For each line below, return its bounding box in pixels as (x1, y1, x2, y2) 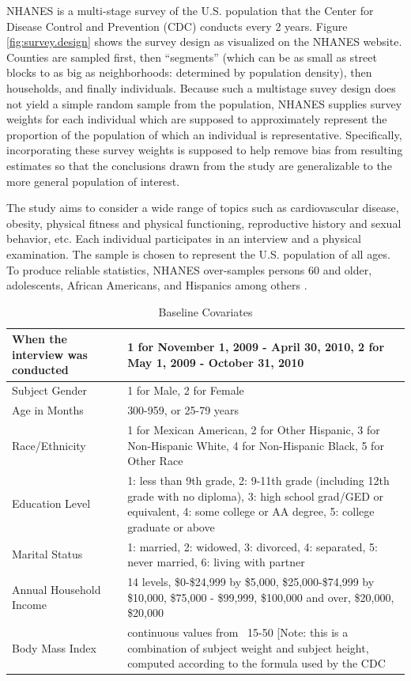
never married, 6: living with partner (127, 554, 305, 570)
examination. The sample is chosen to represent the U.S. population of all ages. (6, 245, 390, 262)
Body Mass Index (12, 639, 96, 656)
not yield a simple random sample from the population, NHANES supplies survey (6, 95, 402, 112)
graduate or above (127, 518, 215, 535)
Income (12, 596, 47, 613)
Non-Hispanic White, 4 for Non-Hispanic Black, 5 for (127, 437, 384, 453)
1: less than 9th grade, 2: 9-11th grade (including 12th (127, 472, 390, 489)
